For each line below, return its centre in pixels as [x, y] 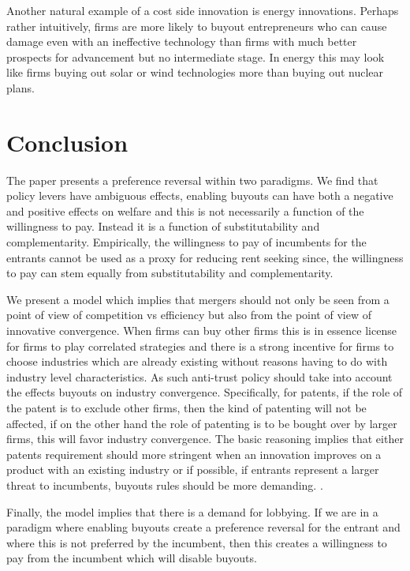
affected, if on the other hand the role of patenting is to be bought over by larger [202, 423]
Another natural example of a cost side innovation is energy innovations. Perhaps [203, 10]
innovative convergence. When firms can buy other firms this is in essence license [201, 331]
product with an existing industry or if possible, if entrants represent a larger [193, 470]
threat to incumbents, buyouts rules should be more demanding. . [165, 485]
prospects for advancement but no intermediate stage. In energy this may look [196, 56]
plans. [20, 87]
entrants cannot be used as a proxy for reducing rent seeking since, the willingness [205, 257]
